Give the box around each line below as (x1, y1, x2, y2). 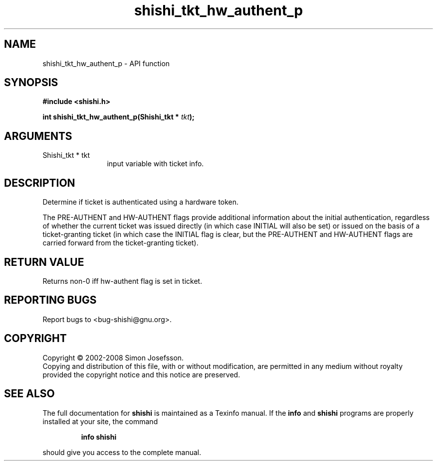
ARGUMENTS (4, 129, 72, 142)
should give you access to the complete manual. (42, 448, 202, 457)
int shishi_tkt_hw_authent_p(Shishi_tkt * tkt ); (42, 113, 195, 121)
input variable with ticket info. (107, 159, 204, 168)
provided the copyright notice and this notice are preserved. (42, 370, 240, 379)
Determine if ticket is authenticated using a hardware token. (42, 198, 239, 207)
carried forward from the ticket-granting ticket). (42, 238, 199, 247)
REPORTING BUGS (4, 294, 97, 307)
